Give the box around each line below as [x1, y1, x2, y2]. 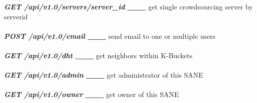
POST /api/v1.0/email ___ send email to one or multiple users [4, 30, 216, 41]
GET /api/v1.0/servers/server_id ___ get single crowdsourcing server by [4, 1, 253, 11]
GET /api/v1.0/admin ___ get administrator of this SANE [4, 70, 204, 80]
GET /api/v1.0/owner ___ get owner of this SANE [4, 89, 179, 100]
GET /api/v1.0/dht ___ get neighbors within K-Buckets [4, 50, 193, 60]
